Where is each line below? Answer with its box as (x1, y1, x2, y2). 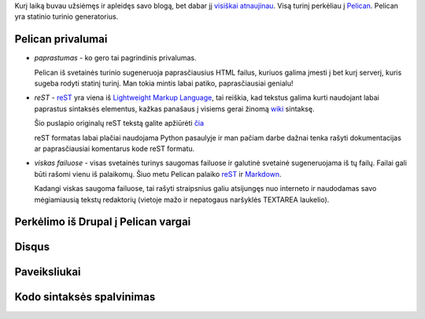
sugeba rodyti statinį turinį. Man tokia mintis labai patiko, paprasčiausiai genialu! (34, 79, 294, 88)
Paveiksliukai (14, 266, 82, 279)
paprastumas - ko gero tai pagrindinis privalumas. (34, 53, 197, 63)
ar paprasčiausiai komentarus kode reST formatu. (34, 144, 195, 153)
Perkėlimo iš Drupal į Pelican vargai (14, 215, 191, 229)
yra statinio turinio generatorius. (14, 12, 119, 21)
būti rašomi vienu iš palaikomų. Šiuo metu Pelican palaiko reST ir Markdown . (34, 169, 283, 178)
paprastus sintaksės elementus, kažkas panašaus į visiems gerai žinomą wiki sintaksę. (34, 104, 315, 113)
